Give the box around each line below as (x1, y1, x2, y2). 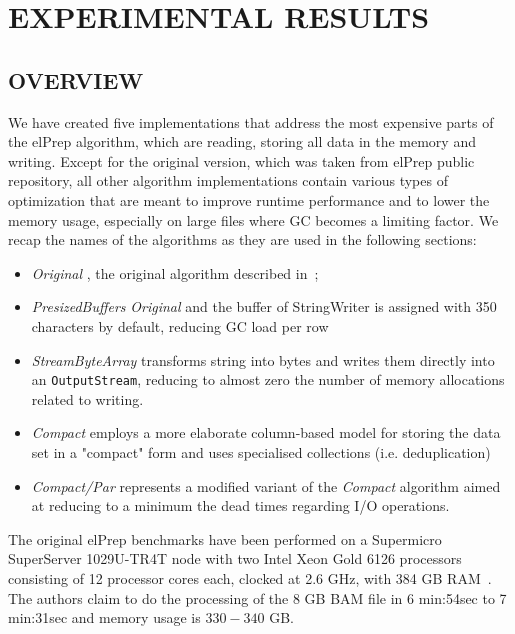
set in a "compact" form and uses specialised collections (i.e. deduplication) (31, 441, 491, 462)
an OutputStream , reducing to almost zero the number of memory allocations (31, 369, 505, 390)
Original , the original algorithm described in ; (31, 262, 319, 283)
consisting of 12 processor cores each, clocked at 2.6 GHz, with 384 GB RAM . (8, 567, 492, 588)
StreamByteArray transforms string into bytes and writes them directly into (31, 349, 495, 370)
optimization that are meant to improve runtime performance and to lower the (8, 189, 490, 210)
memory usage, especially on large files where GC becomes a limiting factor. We (8, 209, 499, 230)
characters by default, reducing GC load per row (31, 315, 329, 336)
